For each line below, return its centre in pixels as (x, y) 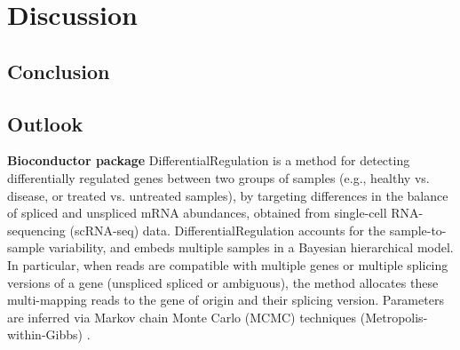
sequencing (36, 230)
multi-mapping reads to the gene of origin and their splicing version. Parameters (226, 300)
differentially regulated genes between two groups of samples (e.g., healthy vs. (218, 177)
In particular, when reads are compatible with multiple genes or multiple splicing (228, 264)
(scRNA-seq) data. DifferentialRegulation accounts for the (228, 230)
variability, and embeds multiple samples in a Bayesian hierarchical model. (251, 247)
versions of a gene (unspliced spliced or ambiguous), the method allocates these (223, 282)
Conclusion (59, 71)
